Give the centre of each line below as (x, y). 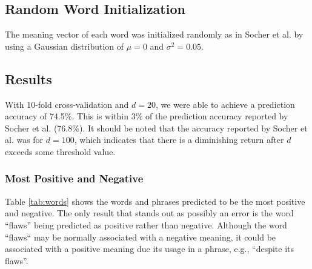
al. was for (24, 140)
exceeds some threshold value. (60, 151)
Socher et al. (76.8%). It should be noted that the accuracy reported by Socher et (156, 128)
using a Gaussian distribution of (65, 46)
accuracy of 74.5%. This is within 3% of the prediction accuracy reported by (147, 116)
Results (28, 78)
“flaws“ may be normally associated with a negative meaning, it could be (141, 237)
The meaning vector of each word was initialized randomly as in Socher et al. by (154, 34)
